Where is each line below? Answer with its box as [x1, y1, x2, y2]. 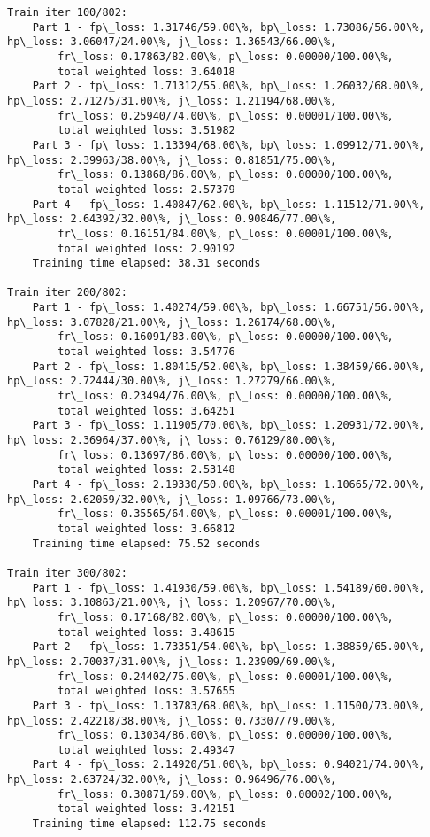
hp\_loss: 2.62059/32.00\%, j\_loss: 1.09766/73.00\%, [7, 492, 337, 506]
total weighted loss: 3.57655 [58, 685, 235, 698]
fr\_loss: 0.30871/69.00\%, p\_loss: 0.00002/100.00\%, [58, 787, 394, 801]
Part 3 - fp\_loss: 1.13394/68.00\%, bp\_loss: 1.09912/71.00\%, [32, 138, 426, 151]
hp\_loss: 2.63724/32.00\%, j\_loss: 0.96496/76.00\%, [7, 773, 337, 787]
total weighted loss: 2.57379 [58, 182, 235, 196]
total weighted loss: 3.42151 [58, 802, 235, 816]
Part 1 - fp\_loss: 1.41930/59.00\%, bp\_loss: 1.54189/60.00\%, [32, 581, 426, 594]
